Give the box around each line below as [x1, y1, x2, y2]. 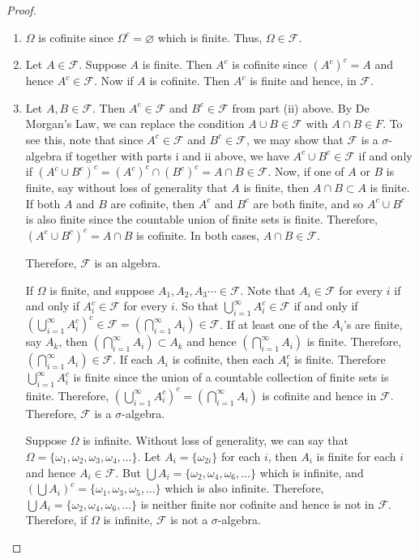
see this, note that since [25, 130, 143, 147]
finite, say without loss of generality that [25, 179, 228, 196]
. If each [113, 351, 153, 368]
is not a [170, 511, 208, 528]
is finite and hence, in [250, 72, 357, 89]
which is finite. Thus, [157, 28, 263, 45]
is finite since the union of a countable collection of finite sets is [73, 369, 389, 386]
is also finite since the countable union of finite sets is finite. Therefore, [25, 211, 378, 228]
